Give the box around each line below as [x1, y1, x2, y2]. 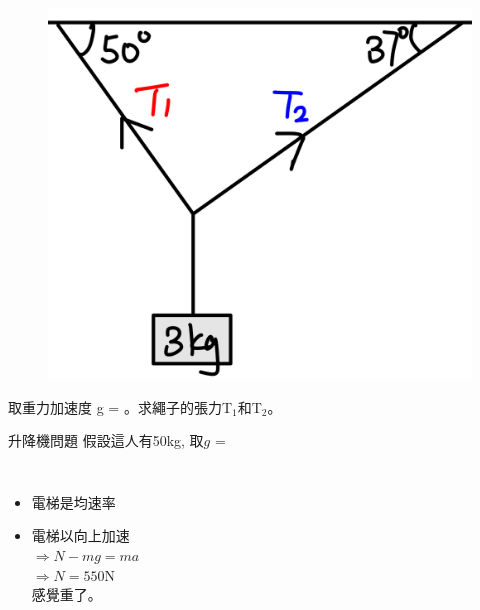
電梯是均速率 [31, 491, 116, 512]
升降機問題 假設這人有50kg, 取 [8, 430, 204, 451]
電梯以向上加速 [31, 525, 130, 546]
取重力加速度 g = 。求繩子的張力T [8, 396, 232, 417]
